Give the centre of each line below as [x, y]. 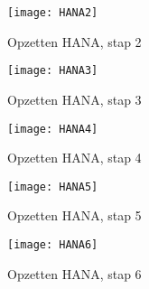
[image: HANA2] [53, 13]
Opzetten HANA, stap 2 [74, 41]
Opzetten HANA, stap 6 [74, 273]
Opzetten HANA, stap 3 [74, 99]
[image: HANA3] [53, 71]
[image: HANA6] [53, 245]
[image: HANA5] [53, 186]
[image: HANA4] [53, 129]
